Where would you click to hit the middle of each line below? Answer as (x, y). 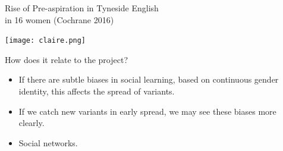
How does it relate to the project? (67, 59)
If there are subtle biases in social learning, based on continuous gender (149, 79)
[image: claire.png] (45, 41)
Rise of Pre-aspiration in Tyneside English (82, 8)
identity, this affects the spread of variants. (97, 91)
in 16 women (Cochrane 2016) (59, 19)
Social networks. (48, 142)
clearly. (32, 123)
